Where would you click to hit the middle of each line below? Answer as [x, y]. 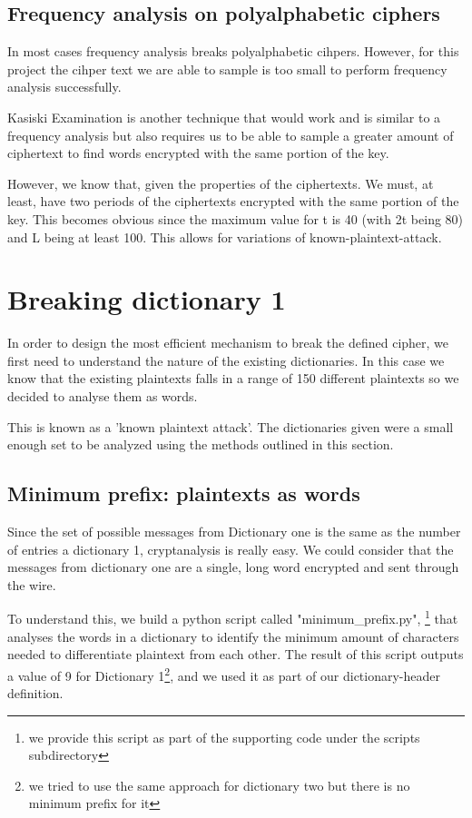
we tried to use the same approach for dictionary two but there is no [219, 785]
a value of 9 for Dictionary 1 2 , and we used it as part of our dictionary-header [224, 674]
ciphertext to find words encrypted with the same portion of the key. [198, 153]
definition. [35, 693]
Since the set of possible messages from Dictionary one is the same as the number [234, 532]
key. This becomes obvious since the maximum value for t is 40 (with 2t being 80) [236, 218]
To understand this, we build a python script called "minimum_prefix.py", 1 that [233, 617]
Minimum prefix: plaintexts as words [184, 493]
